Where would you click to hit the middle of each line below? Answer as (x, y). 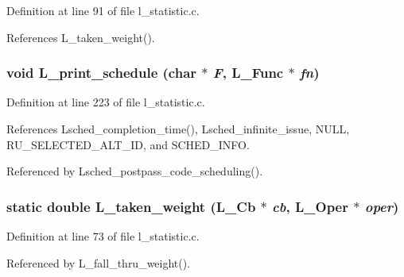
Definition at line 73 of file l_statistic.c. (103, 236)
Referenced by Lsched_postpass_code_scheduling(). (135, 171)
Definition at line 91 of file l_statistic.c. (103, 10)
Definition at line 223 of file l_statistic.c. (106, 102)
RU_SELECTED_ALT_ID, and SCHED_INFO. (128, 144)
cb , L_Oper (310, 206)
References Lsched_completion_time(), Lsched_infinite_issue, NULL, (178, 129)
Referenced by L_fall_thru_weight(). (99, 262)
